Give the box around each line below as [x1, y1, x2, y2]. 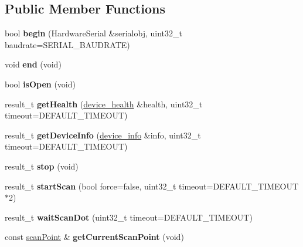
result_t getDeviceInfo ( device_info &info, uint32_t [5, 128, 201, 141]
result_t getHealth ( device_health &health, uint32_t [5, 97, 203, 110]
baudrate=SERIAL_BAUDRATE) [5, 38, 130, 50]
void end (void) [5, 58, 62, 70]
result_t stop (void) [5, 160, 79, 172]
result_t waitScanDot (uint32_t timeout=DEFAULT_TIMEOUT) [5, 211, 253, 223]
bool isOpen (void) [5, 77, 76, 90]
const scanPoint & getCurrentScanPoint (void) [5, 231, 184, 243]
